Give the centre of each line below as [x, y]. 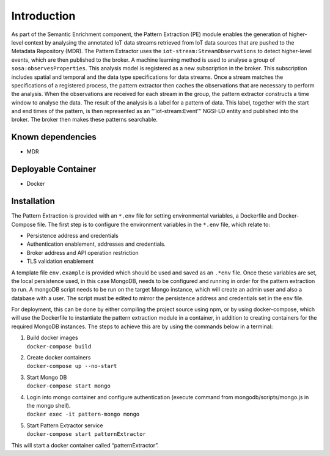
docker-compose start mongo [69, 386]
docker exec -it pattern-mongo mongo [83, 414]
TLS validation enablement [60, 261]
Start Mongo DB [47, 377]
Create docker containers [59, 358]
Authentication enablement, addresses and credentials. [96, 244]
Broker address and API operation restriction [82, 252]
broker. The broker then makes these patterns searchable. [85, 120]
